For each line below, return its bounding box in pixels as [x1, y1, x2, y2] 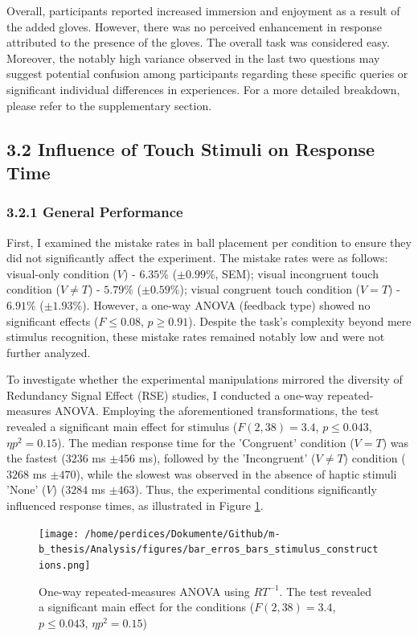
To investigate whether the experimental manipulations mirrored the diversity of [6, 371, 403, 388]
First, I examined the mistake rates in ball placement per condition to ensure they [6, 233, 412, 250]
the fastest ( [6, 450, 66, 466]
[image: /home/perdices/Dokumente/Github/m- [39, 528, 281, 540]
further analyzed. [6, 343, 91, 360]
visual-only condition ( [6, 265, 117, 282]
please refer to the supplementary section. [6, 97, 212, 113]
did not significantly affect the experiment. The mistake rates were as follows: [6, 249, 388, 266]
